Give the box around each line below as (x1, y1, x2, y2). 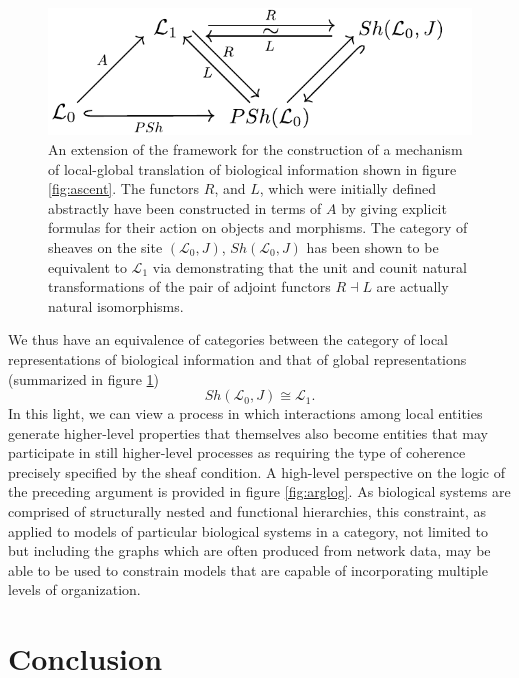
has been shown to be (306, 236, 439, 257)
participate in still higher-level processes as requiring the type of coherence (8, 442, 466, 463)
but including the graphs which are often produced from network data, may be (8, 540, 491, 561)
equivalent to (48, 256, 127, 277)
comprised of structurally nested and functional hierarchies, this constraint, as (8, 501, 486, 522)
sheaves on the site (48, 236, 163, 257)
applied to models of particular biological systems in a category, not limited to (8, 520, 488, 541)
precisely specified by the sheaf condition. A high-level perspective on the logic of (8, 461, 505, 482)
